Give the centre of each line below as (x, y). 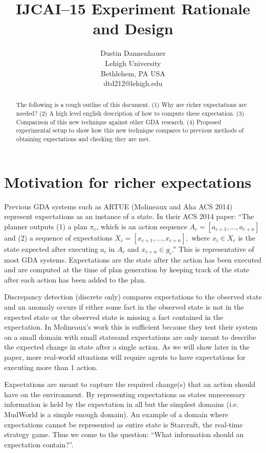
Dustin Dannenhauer (133, 53)
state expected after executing (51, 249)
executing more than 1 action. (51, 367)
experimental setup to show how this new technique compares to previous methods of (130, 130)
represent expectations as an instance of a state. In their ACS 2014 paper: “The (129, 216)
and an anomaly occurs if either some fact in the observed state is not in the (124, 307)
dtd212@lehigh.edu (133, 83)
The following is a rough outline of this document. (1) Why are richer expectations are (131, 105)
